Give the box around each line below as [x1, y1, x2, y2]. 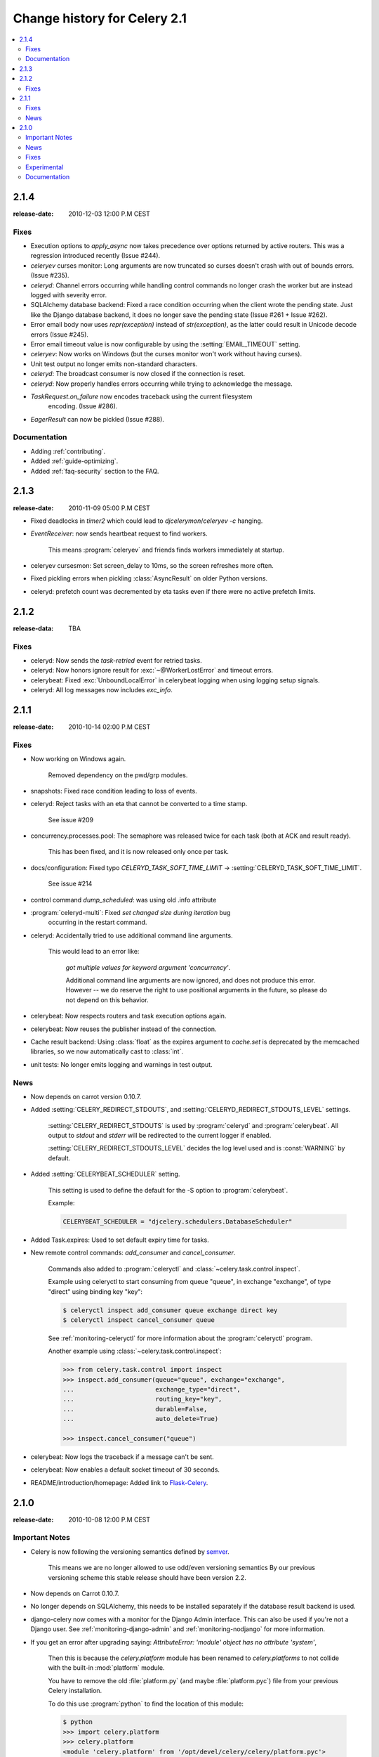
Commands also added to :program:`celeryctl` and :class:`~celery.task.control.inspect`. [48, 1264, 301, 1273]
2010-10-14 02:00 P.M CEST [68, 722, 151, 731]
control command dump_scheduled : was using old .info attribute [30, 895, 217, 904]
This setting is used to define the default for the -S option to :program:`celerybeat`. [48, 1186, 288, 1194]
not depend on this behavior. [65, 995, 149, 1004]
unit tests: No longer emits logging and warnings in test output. [30, 1060, 213, 1068]
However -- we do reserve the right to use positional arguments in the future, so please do [65, 986, 328, 994]
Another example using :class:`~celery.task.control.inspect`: [48, 1347, 222, 1356]
